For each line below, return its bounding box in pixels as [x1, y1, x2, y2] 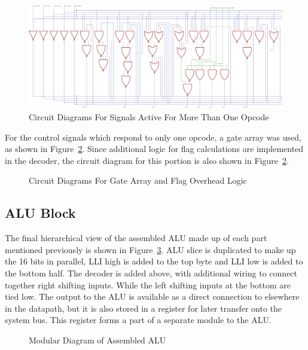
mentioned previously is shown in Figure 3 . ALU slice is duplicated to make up [5, 243, 296, 255]
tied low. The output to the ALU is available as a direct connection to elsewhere [5, 290, 300, 303]
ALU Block [5, 203, 76, 222]
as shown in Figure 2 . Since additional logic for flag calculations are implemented [5, 142, 304, 155]
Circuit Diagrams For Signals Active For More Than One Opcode [29, 111, 269, 123]
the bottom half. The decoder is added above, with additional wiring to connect [5, 267, 298, 279]
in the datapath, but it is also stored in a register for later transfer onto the [5, 302, 282, 314]
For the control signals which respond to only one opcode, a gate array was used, [5, 130, 301, 143]
